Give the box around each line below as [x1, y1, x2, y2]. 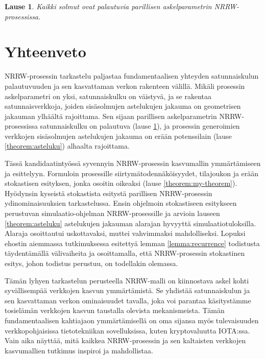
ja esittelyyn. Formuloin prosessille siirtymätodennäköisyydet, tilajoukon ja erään [5, 167, 259, 178]
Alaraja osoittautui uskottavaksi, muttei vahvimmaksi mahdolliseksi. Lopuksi [5, 228, 246, 238]
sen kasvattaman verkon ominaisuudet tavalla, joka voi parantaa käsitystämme [5, 295, 251, 305]
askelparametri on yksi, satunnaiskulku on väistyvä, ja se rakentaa [5, 90, 212, 101]
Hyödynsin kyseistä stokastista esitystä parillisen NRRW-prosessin [5, 187, 212, 198]
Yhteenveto [5, 41, 86, 62]
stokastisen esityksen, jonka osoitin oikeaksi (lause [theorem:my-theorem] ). [5, 178, 237, 188]
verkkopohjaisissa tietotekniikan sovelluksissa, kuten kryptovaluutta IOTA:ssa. [5, 325, 250, 336]
